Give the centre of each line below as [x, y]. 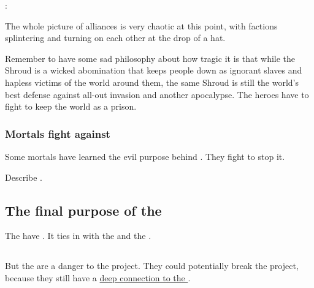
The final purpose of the [83, 210]
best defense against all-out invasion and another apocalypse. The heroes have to [157, 94]
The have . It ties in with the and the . [78, 236]
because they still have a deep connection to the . [98, 277]
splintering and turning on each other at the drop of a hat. [115, 38]
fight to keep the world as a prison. [71, 106]
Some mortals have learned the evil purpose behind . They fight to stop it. [145, 156]
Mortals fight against [58, 133]
